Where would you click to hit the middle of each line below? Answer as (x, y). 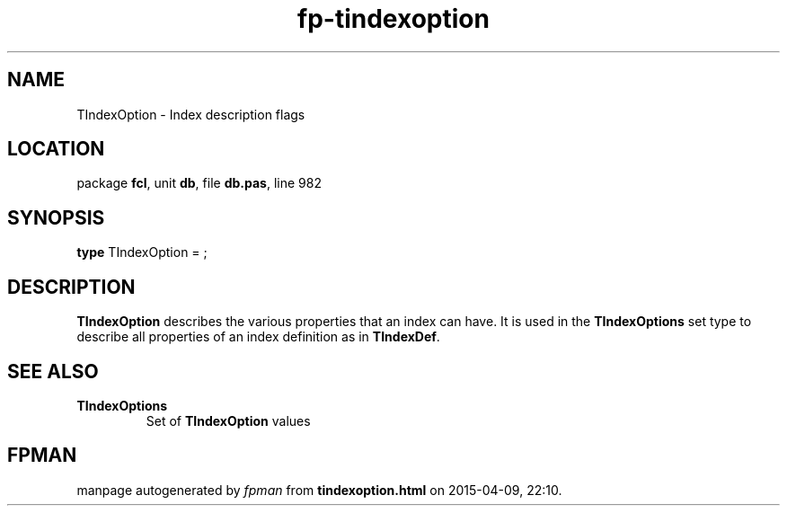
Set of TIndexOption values (228, 420)
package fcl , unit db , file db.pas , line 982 (199, 183)
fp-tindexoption (393, 19)
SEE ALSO (53, 371)
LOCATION (56, 149)
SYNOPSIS (56, 217)
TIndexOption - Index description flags (191, 114)
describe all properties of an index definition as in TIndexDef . (258, 337)
